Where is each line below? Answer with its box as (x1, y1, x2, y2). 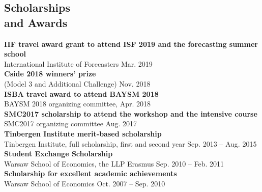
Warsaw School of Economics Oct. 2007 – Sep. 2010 (4, 178, 165, 188)
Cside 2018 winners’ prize (4, 68, 96, 79)
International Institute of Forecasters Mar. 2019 (4, 58, 153, 69)
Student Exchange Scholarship (4, 148, 113, 159)
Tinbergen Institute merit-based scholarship (4, 128, 162, 139)
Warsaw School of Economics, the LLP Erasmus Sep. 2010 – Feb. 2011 (4, 158, 224, 169)
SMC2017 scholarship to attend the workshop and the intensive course (4, 108, 257, 119)
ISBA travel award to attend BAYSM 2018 (4, 88, 159, 99)
